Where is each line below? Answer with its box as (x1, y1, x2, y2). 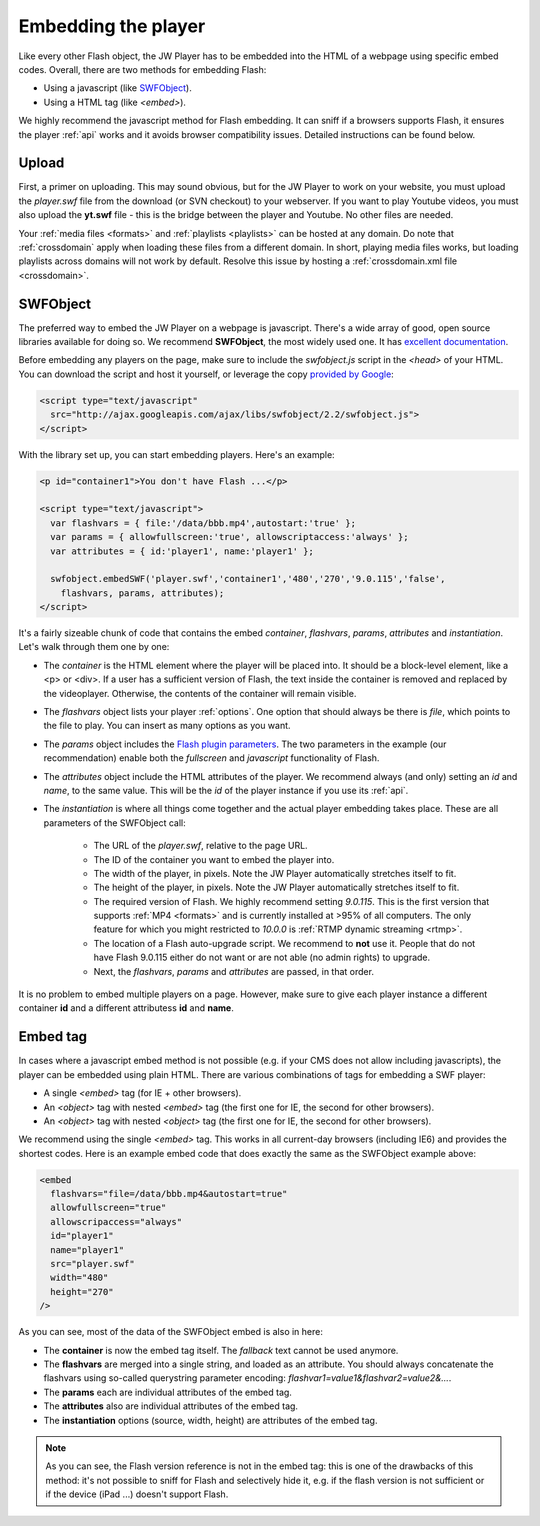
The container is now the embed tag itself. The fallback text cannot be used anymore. (43, 1344, 399, 1356)
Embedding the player (18, 15, 206, 37)
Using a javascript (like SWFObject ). (43, 82, 192, 94)
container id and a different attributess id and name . (18, 1002, 234, 1014)
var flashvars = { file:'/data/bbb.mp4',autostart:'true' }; (50, 517, 357, 529)
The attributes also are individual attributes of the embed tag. (43, 1400, 299, 1412)
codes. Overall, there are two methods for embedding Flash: (18, 63, 267, 75)
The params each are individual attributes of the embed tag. (43, 1386, 292, 1398)
